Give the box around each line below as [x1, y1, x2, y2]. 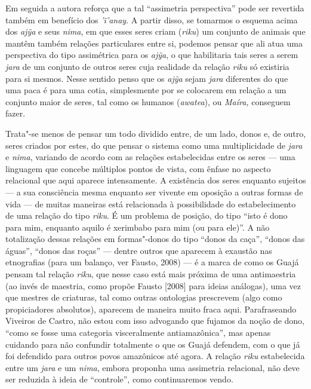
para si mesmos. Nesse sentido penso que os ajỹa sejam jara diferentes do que [5, 72, 288, 84]
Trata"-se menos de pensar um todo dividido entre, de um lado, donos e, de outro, [5, 127, 306, 139]
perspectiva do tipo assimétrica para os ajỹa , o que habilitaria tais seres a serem [5, 48, 298, 61]
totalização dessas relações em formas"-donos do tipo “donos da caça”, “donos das [5, 232, 305, 245]
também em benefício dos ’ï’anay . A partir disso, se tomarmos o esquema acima [5, 13, 298, 26]
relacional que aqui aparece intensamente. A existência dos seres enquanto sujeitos [5, 174, 306, 186]
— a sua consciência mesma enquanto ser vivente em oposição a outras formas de [5, 185, 303, 198]
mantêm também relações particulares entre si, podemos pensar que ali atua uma [5, 36, 303, 49]
